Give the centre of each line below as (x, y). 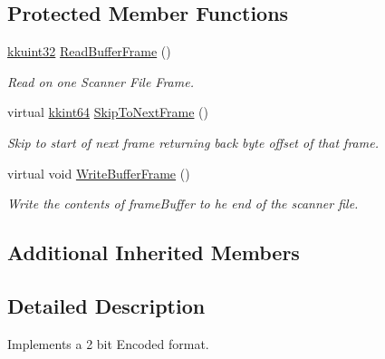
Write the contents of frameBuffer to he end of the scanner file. (183, 204)
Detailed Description (106, 305)
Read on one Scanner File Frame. (101, 81)
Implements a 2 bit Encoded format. (108, 343)
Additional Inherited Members (154, 252)
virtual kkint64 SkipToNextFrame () (108, 112)
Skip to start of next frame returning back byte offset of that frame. (193, 142)
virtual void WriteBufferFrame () (99, 173)
